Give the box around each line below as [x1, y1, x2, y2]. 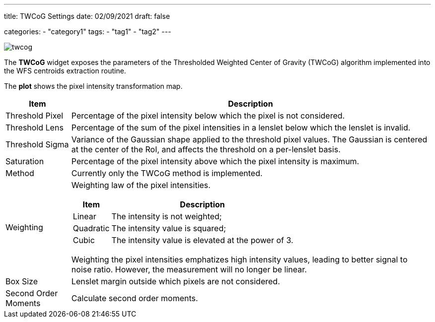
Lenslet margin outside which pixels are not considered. [71, 276, 280, 286]
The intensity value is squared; [111, 223, 226, 233]
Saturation [5, 156, 44, 166]
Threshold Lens [5, 123, 64, 132]
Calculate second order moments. [71, 293, 198, 303]
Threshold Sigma [5, 139, 69, 149]
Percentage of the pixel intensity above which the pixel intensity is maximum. [71, 156, 360, 166]
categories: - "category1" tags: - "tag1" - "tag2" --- [4, 27, 171, 36]
